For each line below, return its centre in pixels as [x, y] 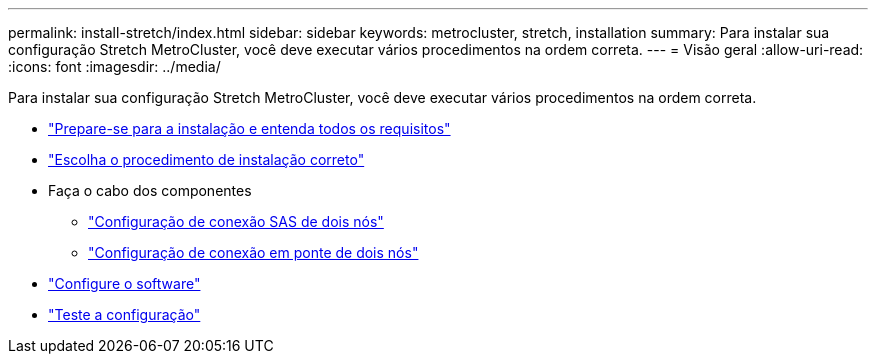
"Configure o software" [124, 283]
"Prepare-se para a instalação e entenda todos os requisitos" [249, 128]
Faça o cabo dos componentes [150, 190]
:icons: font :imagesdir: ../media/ [114, 66]
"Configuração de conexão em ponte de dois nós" [253, 252]
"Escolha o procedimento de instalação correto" [206, 159]
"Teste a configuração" [124, 314]
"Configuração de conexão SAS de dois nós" [236, 221]
